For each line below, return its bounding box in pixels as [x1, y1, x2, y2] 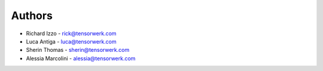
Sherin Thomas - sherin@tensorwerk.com [26, 47, 130, 54]
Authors [11, 9, 53, 22]
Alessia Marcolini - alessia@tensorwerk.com [26, 54, 136, 62]
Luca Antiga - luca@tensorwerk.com [26, 38, 117, 45]
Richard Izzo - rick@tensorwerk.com [26, 30, 117, 37]
